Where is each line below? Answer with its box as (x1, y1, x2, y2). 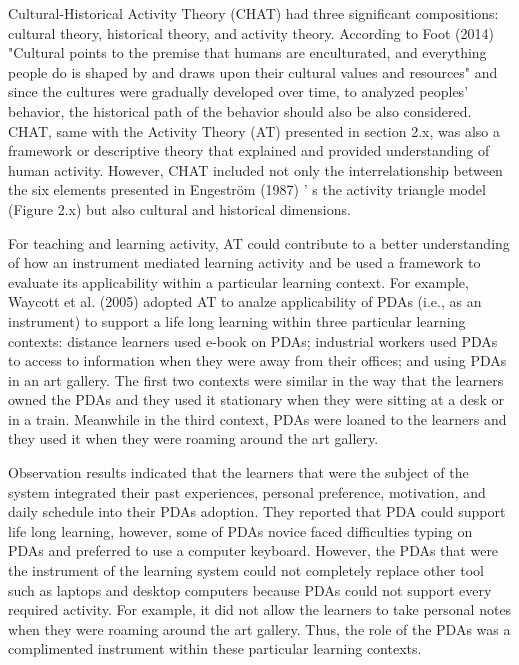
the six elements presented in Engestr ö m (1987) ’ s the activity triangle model (8, 179, 486, 200)
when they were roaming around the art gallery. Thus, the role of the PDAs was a (8, 618, 511, 639)
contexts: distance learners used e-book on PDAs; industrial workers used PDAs (8, 330, 498, 351)
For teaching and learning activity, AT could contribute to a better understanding (8, 232, 510, 253)
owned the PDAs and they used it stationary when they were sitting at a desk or (8, 389, 504, 410)
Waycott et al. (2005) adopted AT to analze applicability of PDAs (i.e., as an (8, 291, 482, 312)
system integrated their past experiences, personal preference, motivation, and (8, 481, 486, 502)
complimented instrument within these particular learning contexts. (8, 638, 422, 659)
